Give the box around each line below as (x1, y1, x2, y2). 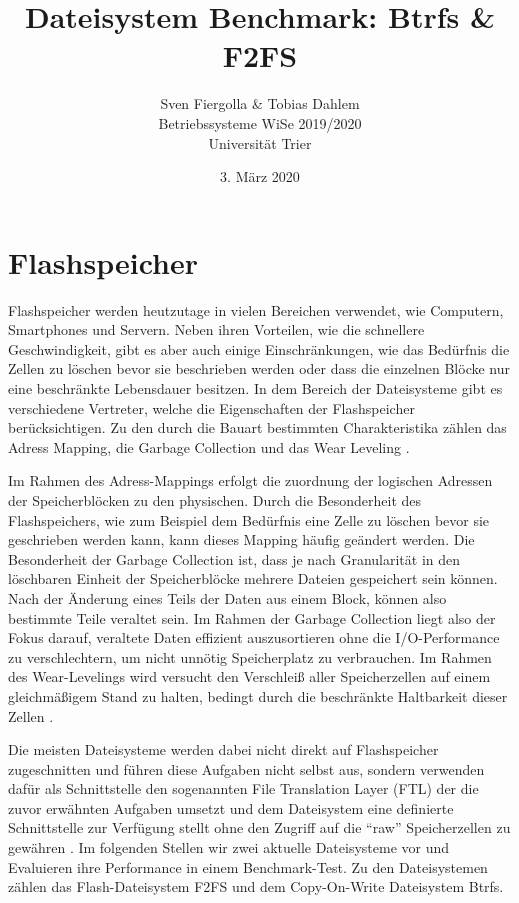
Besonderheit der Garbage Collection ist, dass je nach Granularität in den (8, 548, 461, 569)
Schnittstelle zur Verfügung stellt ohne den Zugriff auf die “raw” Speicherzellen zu (8, 817, 511, 838)
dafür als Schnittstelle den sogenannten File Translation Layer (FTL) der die (8, 778, 479, 799)
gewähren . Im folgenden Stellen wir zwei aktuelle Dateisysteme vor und (8, 837, 450, 858)
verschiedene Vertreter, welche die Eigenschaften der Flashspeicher (8, 397, 415, 418)
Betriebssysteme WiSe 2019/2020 (158, 112, 362, 133)
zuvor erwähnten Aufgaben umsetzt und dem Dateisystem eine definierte (8, 797, 454, 818)
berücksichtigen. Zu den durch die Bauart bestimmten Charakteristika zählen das (8, 417, 507, 438)
